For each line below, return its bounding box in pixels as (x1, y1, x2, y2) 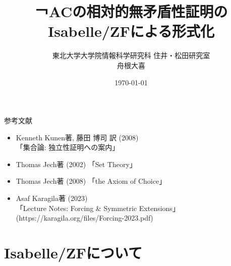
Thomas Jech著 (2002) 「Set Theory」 (16, 158, 137, 169)
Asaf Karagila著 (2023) (16, 193, 88, 203)
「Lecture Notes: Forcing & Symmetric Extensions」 (16, 202, 180, 213)
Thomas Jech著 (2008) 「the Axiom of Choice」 (16, 176, 166, 186)
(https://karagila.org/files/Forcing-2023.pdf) (16, 212, 153, 223)
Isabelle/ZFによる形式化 (48, 21, 214, 41)
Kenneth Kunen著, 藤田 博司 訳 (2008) (16, 132, 139, 142)
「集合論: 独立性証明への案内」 (16, 142, 120, 152)
